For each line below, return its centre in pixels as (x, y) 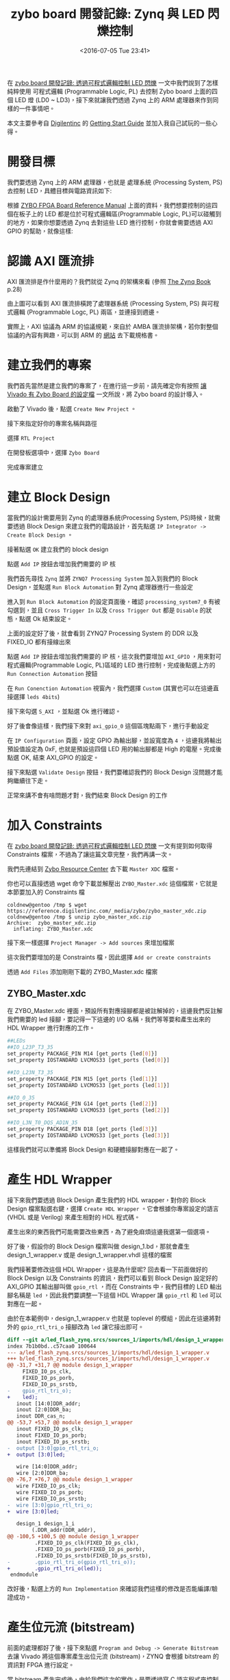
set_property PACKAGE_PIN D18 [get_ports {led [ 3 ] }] (82, 1129)
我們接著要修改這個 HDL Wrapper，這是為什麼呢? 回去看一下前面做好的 (107, 1269)
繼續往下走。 (31, 780)
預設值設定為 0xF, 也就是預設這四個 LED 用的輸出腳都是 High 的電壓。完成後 (114, 748)
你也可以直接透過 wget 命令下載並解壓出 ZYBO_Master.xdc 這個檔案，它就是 (112, 883)
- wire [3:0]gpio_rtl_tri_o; (50, 1505)
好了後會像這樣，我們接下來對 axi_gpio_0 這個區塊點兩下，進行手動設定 (108, 726)
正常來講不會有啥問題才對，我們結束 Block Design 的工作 (87, 795)
